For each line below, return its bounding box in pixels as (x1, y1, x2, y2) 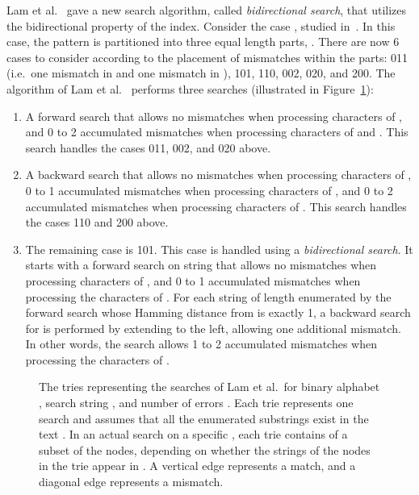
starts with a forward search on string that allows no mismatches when (25, 256, 377, 273)
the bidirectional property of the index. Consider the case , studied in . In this (6, 17, 396, 34)
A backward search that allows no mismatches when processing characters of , (25, 166, 412, 183)
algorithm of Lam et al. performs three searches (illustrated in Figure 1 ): (6, 80, 374, 97)
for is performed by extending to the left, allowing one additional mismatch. (25, 319, 401, 336)
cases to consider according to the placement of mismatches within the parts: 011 (6, 48, 409, 65)
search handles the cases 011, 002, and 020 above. (25, 139, 271, 156)
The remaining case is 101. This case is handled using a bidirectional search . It (25, 240, 413, 257)
